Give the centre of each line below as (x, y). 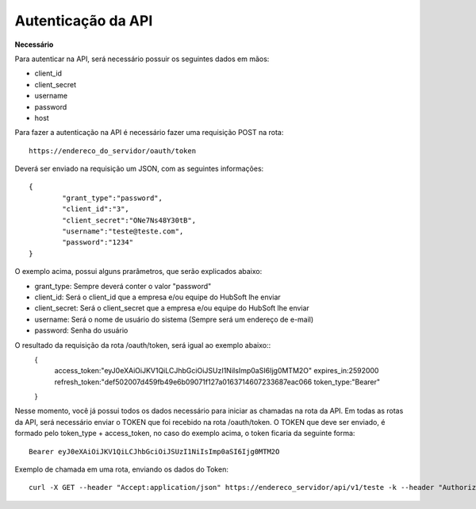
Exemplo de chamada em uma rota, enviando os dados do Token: (122, 469)
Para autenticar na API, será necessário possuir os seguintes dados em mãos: (142, 59)
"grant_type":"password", (112, 198)
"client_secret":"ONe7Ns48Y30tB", (129, 220)
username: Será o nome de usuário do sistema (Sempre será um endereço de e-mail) (174, 319)
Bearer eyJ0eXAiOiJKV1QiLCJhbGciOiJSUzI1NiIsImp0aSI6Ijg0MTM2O (154, 451)
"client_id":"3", (96, 209)
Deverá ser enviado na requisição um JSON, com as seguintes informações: (139, 169)
